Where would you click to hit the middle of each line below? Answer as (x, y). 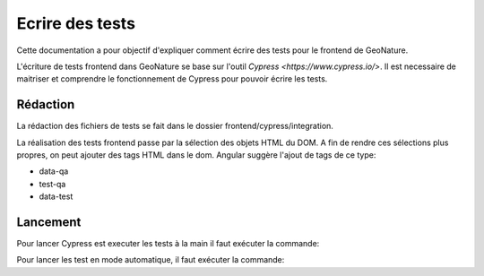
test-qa (52, 184)
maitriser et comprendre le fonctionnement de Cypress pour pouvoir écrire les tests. (172, 79)
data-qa (54, 171)
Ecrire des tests (76, 23)
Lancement (49, 222)
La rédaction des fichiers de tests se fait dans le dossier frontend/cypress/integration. (175, 126)
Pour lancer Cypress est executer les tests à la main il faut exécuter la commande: (168, 244)
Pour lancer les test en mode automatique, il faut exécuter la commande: (151, 260)
